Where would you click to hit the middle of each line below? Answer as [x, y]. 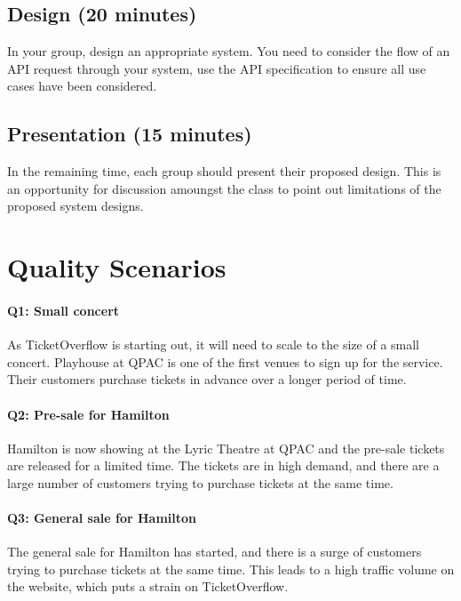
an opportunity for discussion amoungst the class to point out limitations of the [224, 188]
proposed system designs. [76, 206]
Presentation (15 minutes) [130, 134]
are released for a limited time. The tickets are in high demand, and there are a [223, 465]
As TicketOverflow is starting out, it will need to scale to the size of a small [214, 345]
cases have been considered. [82, 86]
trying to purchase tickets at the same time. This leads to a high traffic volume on [231, 569]
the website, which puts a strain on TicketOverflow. [148, 586]
